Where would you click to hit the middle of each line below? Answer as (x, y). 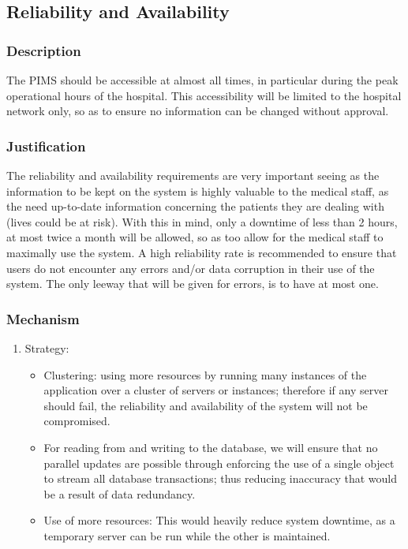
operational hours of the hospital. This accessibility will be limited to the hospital (204, 95)
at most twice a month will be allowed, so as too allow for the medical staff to (195, 237)
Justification (46, 146)
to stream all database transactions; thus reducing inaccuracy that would (220, 478)
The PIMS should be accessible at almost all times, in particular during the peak (202, 80)
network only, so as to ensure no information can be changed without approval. (198, 111)
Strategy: (47, 347)
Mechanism (43, 318)
